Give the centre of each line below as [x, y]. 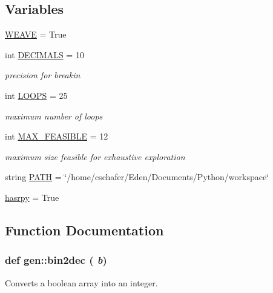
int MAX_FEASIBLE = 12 [57, 136]
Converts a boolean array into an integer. [81, 282]
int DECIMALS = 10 [44, 54]
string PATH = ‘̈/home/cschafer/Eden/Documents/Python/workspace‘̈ [137, 177]
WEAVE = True [36, 34]
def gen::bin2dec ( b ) [56, 260]
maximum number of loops [54, 116]
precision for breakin [43, 75]
